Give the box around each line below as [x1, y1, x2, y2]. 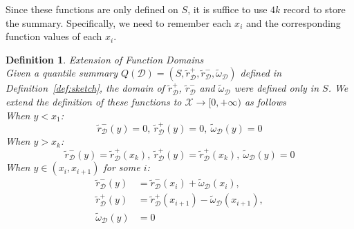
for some [103, 160, 140, 175]
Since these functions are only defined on [6, 2, 178, 16]
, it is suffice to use [187, 2, 268, 16]
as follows [244, 94, 286, 108]
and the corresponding [245, 15, 341, 30]
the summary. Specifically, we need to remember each [6, 15, 232, 30]
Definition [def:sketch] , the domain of [6, 81, 165, 95]
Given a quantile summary [6, 66, 118, 80]
